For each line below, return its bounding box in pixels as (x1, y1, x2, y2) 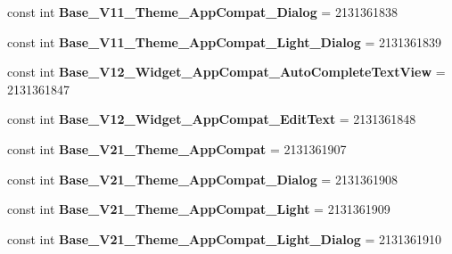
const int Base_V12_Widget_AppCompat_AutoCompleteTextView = (7, 62, 446, 81)
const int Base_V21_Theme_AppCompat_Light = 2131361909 (7, 200, 390, 218)
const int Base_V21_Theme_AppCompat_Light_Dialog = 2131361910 (7, 229, 442, 248)
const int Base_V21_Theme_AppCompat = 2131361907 (7, 139, 347, 158)
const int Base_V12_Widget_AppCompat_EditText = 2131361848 (7, 110, 416, 128)
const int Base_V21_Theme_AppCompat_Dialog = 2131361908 (7, 169, 398, 188)
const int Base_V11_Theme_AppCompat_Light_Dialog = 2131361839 (7, 32, 442, 51)
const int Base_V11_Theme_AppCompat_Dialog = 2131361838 (7, 3, 398, 20)
